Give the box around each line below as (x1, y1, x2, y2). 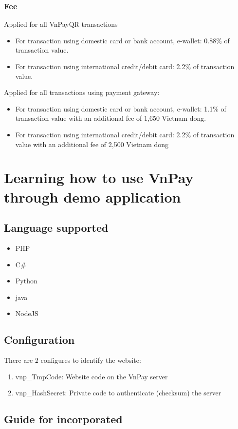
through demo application (4, 187, 181, 206)
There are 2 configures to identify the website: (4, 355, 141, 365)
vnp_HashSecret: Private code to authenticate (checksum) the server (15, 388, 221, 398)
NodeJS (15, 308, 38, 318)
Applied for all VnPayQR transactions (4, 19, 118, 29)
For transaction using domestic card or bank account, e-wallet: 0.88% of (15, 35, 230, 45)
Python (15, 276, 37, 286)
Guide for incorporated (4, 411, 123, 427)
